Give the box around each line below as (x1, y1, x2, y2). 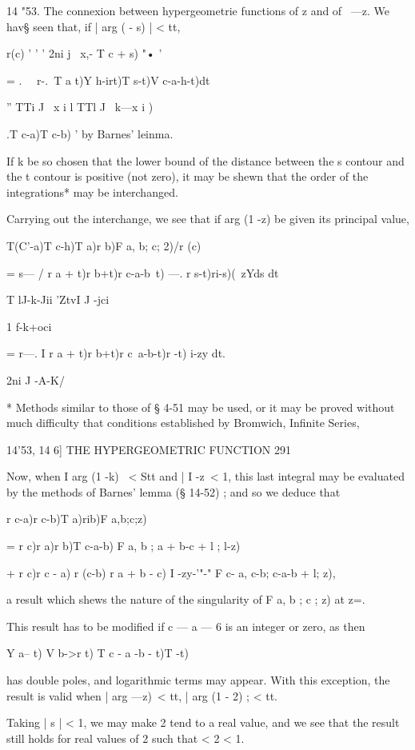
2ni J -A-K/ (6, 371, 65, 388)
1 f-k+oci (6, 317, 52, 334)
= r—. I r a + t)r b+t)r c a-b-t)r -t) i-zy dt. (6, 345, 225, 361)
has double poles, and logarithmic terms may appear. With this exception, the (6, 672, 390, 688)
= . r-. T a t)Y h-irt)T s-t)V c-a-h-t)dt (6, 71, 210, 88)
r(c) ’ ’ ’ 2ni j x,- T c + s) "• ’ (6, 45, 162, 62)
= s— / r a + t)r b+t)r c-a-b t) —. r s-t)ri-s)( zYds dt (6, 264, 279, 281)
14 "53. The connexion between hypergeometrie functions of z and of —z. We (6, 2, 390, 18)
